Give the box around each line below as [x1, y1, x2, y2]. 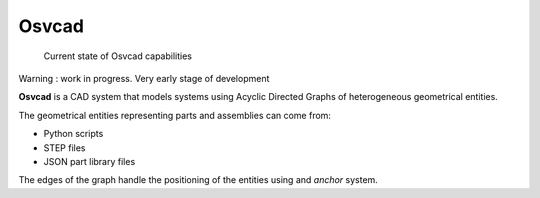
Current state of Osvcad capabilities [43, 50, 192, 62]
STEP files [43, 141, 86, 154]
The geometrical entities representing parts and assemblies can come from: [18, 109, 332, 121]
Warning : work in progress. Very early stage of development [18, 72, 270, 84]
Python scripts [43, 128, 104, 140]
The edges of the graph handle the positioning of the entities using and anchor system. [18, 174, 379, 186]
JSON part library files [43, 155, 136, 167]
